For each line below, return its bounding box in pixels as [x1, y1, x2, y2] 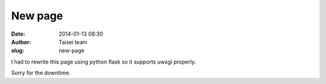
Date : [11, 30, 25, 37]
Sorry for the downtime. [11, 69, 71, 77]
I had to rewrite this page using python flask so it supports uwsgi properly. [11, 58, 196, 65]
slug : [11, 47, 24, 54]
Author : [11, 38, 31, 45]
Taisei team [59, 38, 88, 45]
